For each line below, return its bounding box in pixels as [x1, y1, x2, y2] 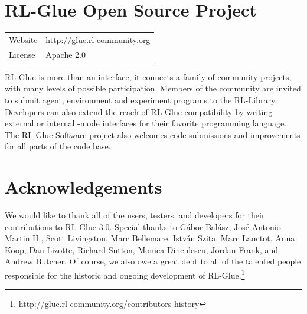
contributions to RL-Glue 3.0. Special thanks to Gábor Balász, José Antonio [5, 220, 281, 233]
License [9, 48, 35, 60]
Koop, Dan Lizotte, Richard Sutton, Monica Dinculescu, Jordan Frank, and [5, 243, 279, 256]
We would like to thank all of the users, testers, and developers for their [5, 209, 265, 221]
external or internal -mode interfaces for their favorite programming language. [5, 117, 287, 129]
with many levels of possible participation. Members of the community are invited [5, 82, 301, 94]
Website [9, 33, 38, 45]
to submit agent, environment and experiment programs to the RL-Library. [5, 94, 277, 106]
